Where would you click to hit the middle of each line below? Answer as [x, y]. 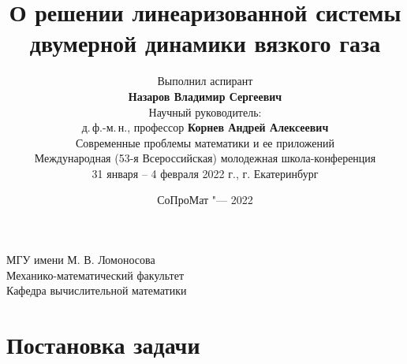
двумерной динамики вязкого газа [205, 43]
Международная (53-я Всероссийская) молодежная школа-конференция [205, 158]
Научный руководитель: [205, 111]
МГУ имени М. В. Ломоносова [81, 260]
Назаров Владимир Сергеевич [205, 96]
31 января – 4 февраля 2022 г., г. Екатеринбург [205, 173]
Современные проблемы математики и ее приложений [205, 142]
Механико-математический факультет [95, 275]
